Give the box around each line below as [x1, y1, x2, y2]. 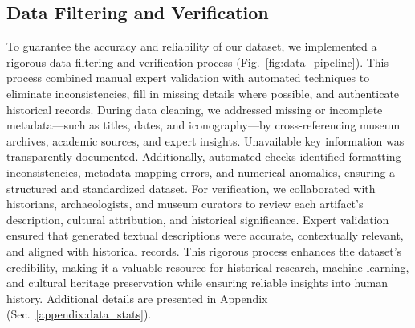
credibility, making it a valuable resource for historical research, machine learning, [6, 258, 409, 275]
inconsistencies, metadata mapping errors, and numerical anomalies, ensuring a [6, 163, 396, 180]
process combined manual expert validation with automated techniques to [6, 69, 370, 86]
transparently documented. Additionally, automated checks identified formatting [6, 148, 401, 165]
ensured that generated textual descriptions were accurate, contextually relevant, [6, 227, 404, 244]
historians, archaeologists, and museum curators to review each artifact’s [6, 195, 364, 212]
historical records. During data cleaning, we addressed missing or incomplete [6, 100, 383, 117]
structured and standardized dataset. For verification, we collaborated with [6, 179, 376, 196]
